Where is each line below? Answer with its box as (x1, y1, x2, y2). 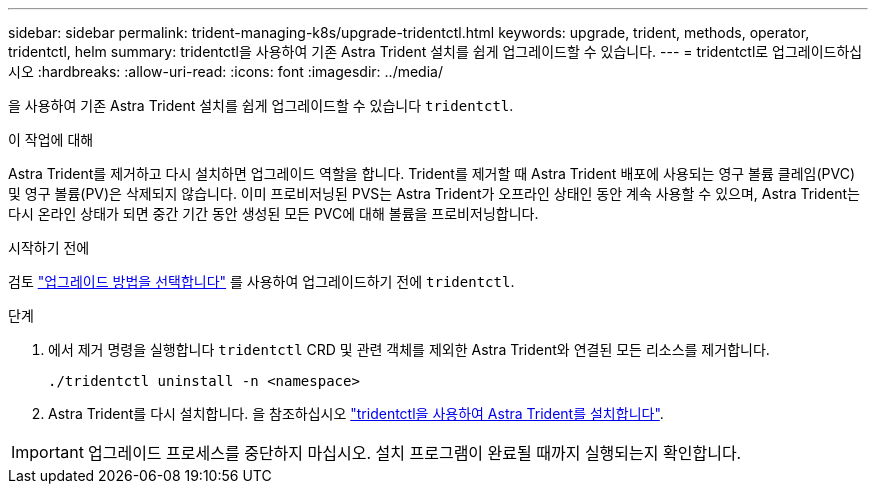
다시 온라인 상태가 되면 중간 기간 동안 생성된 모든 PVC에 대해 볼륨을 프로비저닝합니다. (8, 205, 539, 222)
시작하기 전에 (8, 239, 90, 256)
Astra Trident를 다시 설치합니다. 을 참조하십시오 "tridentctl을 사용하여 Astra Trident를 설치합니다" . (48, 405, 664, 422)
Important (11, 442, 84, 462)
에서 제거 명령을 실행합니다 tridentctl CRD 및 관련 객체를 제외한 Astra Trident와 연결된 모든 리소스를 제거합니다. (48, 341, 770, 358)
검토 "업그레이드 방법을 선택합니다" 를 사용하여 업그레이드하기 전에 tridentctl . (8, 273, 515, 290)
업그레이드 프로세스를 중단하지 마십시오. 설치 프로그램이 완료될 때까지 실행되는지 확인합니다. (87, 443, 742, 463)
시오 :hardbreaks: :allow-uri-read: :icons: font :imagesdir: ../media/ (8, 63, 443, 80)
